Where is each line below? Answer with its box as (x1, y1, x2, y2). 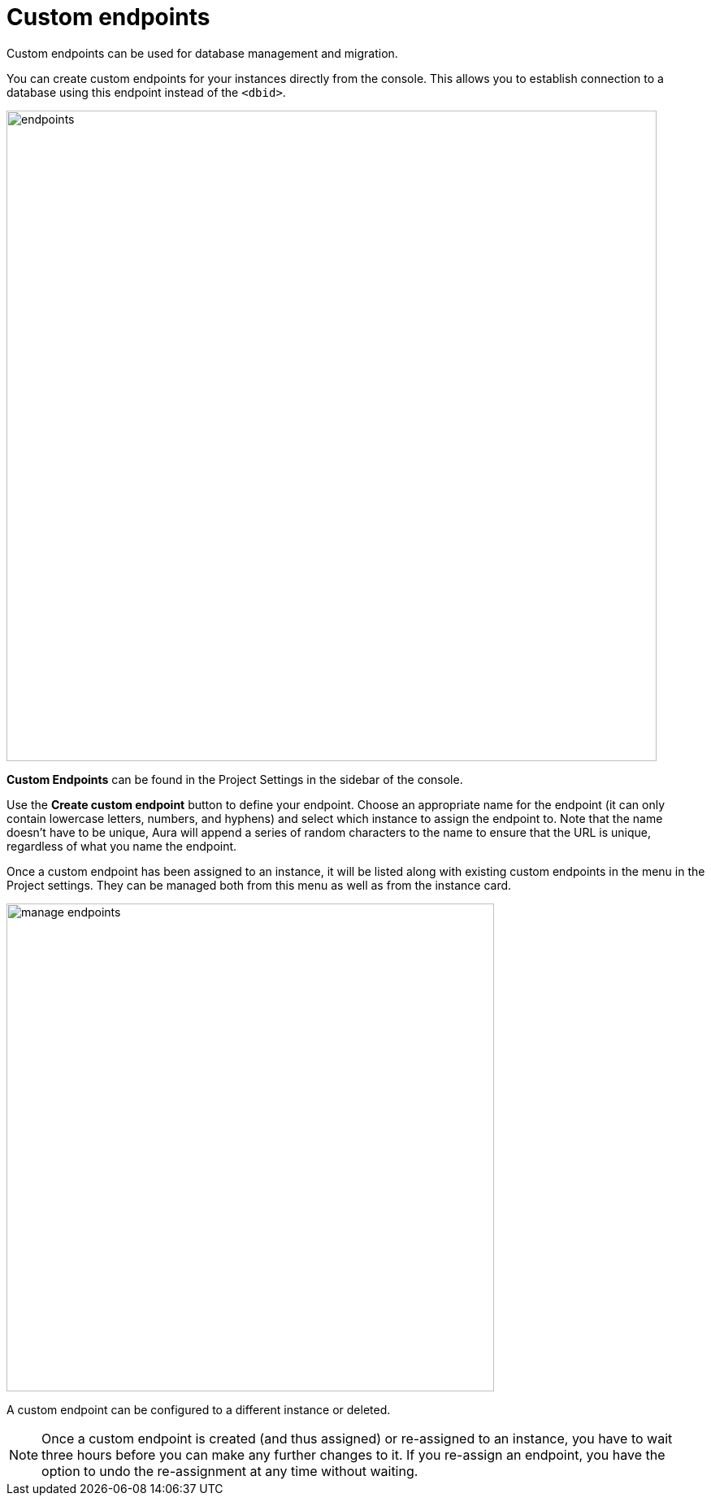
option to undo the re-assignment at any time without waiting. (41, 1462, 418, 1479)
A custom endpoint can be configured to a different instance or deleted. (7, 1402, 391, 1417)
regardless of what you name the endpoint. (7, 838, 237, 853)
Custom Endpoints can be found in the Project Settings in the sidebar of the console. (7, 772, 463, 786)
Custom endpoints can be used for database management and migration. (7, 46, 398, 60)
